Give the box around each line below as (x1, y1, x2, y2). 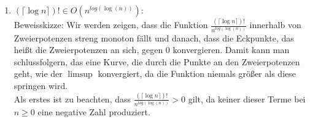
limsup (68, 70, 93, 79)
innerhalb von (249, 18, 301, 31)
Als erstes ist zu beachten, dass (14, 92, 131, 105)
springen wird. (14, 79, 68, 92)
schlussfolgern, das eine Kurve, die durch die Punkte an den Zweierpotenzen (14, 55, 300, 68)
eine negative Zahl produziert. (37, 106, 150, 118)
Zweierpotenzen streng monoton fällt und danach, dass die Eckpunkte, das (14, 31, 294, 44)
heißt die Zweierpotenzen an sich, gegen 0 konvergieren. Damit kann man (14, 43, 290, 56)
